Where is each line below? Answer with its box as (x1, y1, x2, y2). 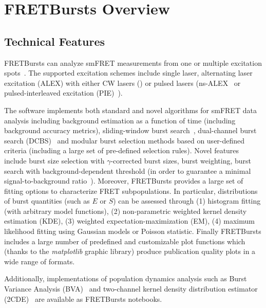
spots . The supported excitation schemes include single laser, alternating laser (4, 67, 253, 78)
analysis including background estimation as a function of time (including (4, 115, 236, 125)
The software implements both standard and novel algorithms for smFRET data (4, 104, 257, 115)
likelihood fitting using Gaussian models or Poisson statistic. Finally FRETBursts (4, 226, 261, 237)
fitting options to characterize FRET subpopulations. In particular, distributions (4, 185, 258, 196)
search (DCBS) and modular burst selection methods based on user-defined (4, 135, 245, 146)
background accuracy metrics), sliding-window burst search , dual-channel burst (4, 125, 257, 136)
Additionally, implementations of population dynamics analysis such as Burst (4, 273, 247, 284)
